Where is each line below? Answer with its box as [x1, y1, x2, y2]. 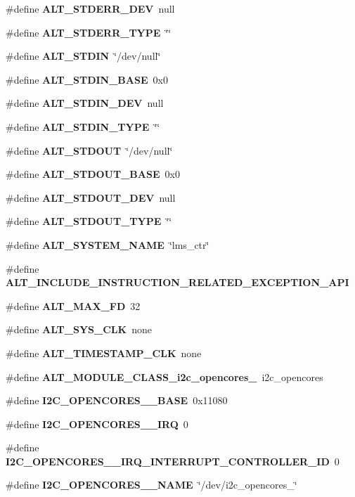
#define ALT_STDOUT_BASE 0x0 [6, 167, 180, 181]
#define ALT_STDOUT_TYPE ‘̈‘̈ [6, 214, 172, 228]
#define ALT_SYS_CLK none [6, 322, 152, 337]
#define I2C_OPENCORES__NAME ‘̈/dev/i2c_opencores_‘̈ [6, 477, 297, 492]
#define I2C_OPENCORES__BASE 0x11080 [6, 393, 228, 408]
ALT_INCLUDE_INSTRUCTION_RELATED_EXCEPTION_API [6, 275, 349, 290]
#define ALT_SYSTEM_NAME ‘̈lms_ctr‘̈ [6, 237, 209, 252]
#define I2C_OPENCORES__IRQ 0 [6, 416, 188, 431]
